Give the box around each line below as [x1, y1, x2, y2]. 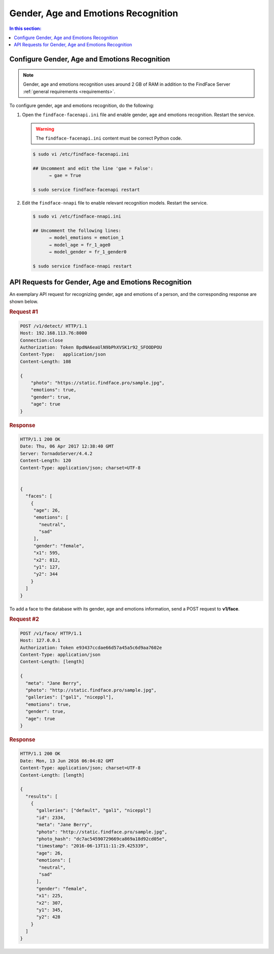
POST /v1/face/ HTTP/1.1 [20, 630, 82, 636]
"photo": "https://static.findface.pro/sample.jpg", [30, 380, 165, 386]
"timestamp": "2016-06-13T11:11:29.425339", [36, 843, 149, 849]
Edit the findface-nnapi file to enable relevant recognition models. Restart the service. [22, 200, 208, 206]
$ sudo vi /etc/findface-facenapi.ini [32, 151, 129, 157]
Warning [36, 126, 54, 132]
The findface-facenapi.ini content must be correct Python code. [36, 135, 182, 142]
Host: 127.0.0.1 [20, 637, 61, 643]
